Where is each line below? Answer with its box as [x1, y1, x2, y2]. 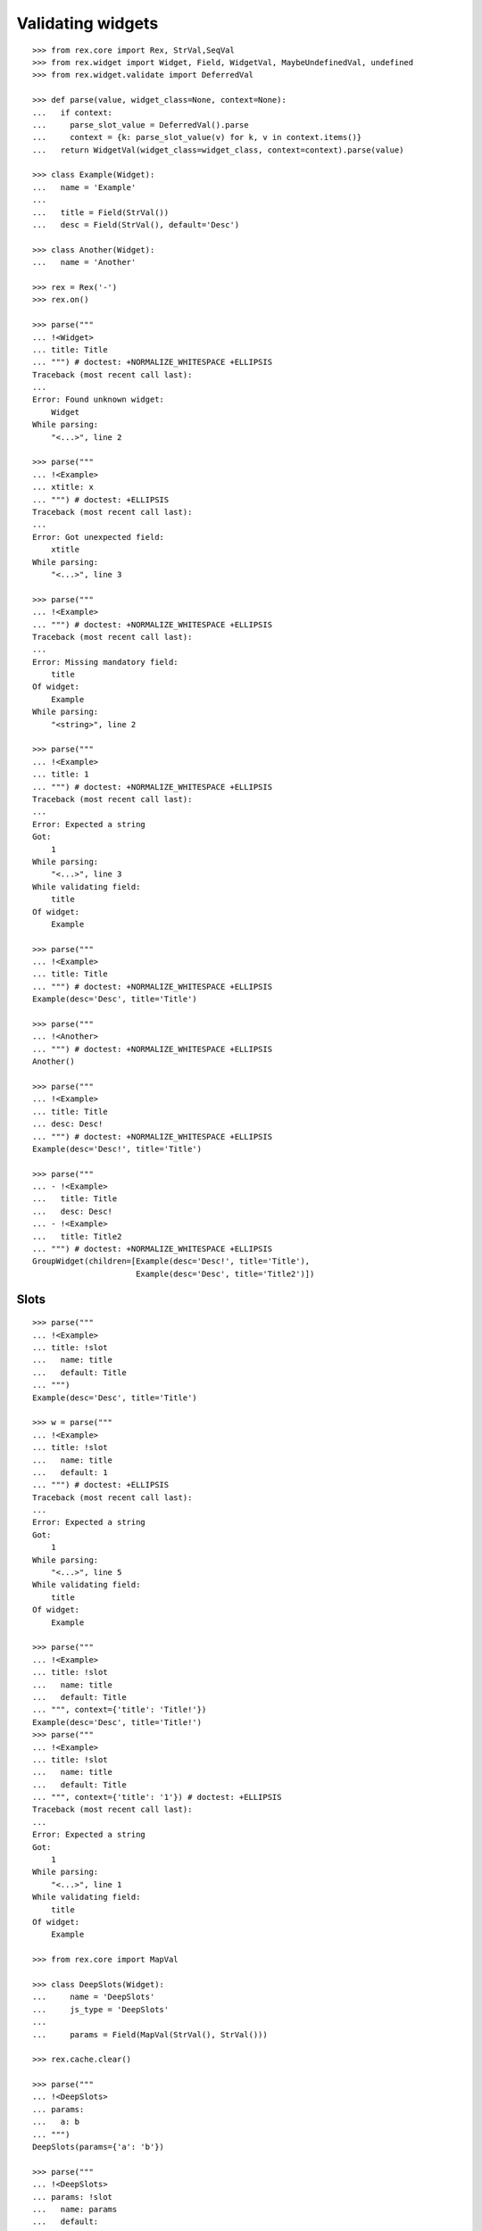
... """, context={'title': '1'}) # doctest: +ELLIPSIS [32, 1792, 282, 1803]
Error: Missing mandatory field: [32, 657, 179, 667]
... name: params [32, 2204, 118, 2214]
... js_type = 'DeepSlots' [32, 2004, 170, 2014]
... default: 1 [32, 1467, 108, 1477]
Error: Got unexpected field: [32, 532, 165, 542]
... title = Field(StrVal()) [32, 207, 170, 218]
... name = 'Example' [32, 182, 137, 192]
